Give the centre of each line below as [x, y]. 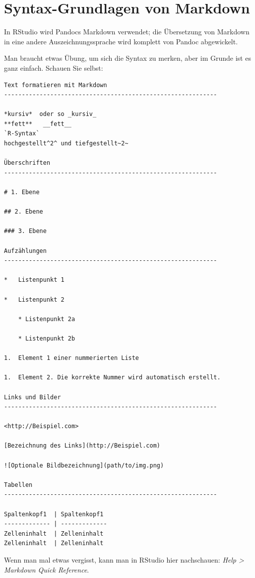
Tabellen [18, 485]
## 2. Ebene [24, 212]
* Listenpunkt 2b [47, 338]
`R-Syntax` [22, 134]
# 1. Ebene [22, 192]
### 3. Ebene [25, 231]
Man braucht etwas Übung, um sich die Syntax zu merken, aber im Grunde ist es [127, 58]
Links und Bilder [32, 397]
